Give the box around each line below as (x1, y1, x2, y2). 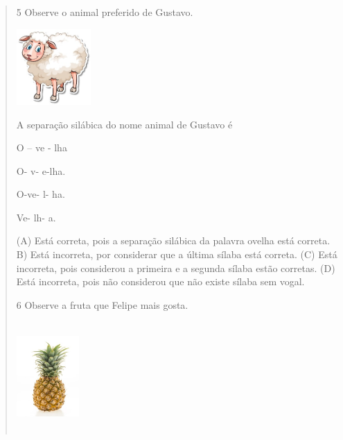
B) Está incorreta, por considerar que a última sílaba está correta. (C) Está (16, 247, 337, 262)
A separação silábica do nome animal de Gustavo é (16, 117, 233, 131)
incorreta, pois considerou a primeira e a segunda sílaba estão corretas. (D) (16, 260, 335, 275)
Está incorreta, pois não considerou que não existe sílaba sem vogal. (16, 274, 305, 289)
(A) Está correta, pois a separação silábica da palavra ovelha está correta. (16, 233, 331, 248)
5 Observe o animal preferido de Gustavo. (16, 5, 193, 19)
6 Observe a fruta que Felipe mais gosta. (16, 297, 188, 312)
